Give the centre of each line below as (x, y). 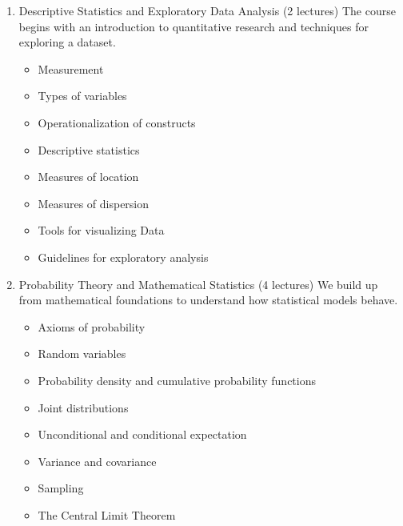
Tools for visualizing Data (101, 230)
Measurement (71, 68)
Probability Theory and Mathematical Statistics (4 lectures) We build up (198, 284)
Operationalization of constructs (117, 122)
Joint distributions (83, 407)
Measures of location (88, 177)
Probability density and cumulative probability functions (177, 380)
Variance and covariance (97, 461)
